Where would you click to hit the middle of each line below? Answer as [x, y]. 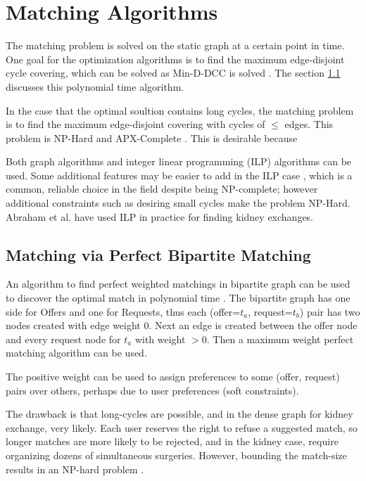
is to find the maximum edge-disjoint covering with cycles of [135, 124]
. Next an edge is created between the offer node [253, 325]
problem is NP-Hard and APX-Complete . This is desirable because [152, 137]
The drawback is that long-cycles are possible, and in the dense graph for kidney [179, 414]
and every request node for [63, 339]
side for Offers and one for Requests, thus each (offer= [123, 311]
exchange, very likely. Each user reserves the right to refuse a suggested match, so [182, 427]
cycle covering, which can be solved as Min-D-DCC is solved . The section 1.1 [173, 73]
